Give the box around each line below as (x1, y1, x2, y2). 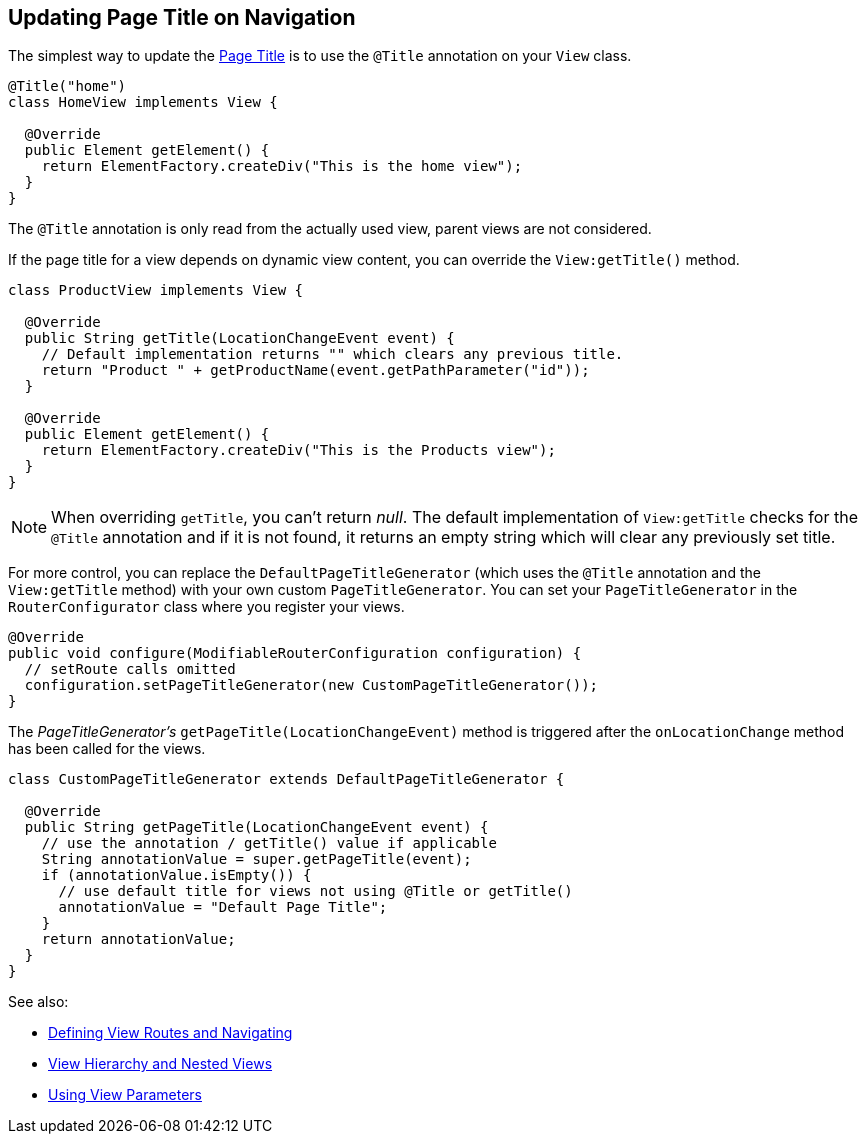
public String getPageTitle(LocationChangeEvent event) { (24, 819, 489, 836)
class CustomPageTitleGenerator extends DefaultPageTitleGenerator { (8, 771, 565, 788)
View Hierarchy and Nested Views (48, 1055, 273, 1073)
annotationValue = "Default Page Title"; (58, 899, 388, 916)
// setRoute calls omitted (24, 661, 236, 678)
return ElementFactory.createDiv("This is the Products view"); (41, 442, 556, 459)
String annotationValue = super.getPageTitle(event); (41, 851, 472, 868)
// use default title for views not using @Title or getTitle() (58, 883, 573, 900)
